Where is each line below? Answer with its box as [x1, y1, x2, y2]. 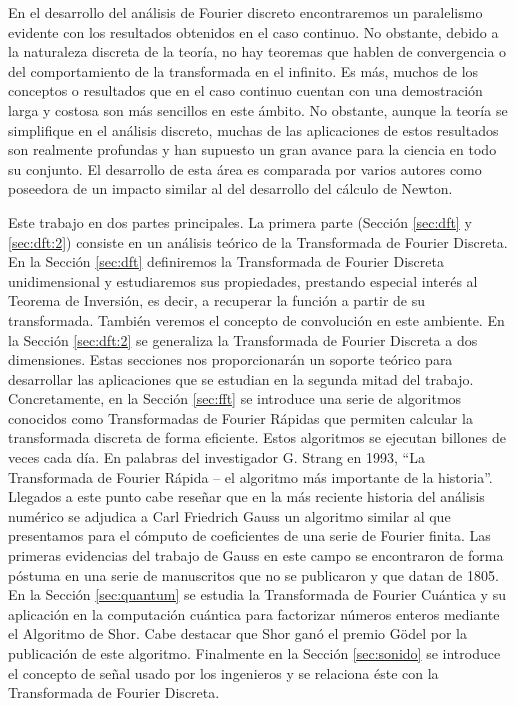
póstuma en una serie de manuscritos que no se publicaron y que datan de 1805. [8, 564, 499, 585]
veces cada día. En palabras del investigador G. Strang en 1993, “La [8, 447, 425, 468]
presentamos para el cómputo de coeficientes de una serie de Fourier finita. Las [8, 525, 491, 546]
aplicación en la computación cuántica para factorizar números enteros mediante [8, 603, 500, 624]
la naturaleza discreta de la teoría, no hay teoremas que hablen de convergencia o [8, 41, 507, 62]
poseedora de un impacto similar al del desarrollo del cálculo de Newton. [8, 178, 453, 199]
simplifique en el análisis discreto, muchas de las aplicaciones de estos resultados [8, 119, 499, 140]
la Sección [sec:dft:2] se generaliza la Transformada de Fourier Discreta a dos [8, 329, 478, 350]
